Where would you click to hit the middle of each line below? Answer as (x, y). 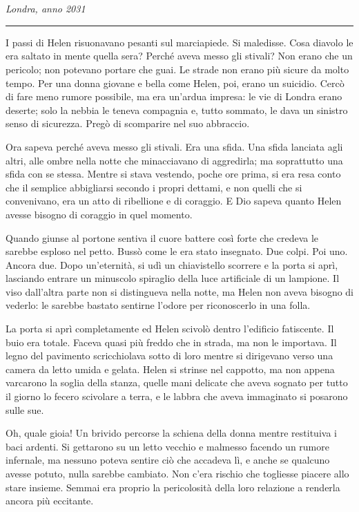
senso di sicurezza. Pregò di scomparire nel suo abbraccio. (128, 123)
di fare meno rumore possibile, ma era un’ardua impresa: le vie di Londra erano (174, 96)
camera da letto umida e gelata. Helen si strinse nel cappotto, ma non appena (170, 369)
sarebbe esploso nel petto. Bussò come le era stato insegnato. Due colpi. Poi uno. (177, 251)
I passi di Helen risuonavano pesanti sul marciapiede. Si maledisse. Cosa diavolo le (179, 42)
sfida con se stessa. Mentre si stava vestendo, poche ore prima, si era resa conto (173, 174)
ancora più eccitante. (50, 501)
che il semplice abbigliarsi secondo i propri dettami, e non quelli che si (154, 187)
